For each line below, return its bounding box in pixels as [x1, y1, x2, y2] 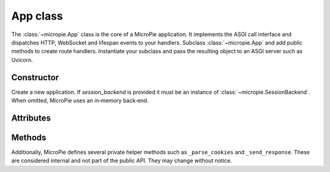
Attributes [11, 113, 51, 123]
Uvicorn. [11, 56, 33, 64]
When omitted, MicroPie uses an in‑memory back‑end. [11, 97, 149, 104]
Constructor [11, 72, 59, 83]
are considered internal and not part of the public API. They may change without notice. [11, 157, 232, 165]
